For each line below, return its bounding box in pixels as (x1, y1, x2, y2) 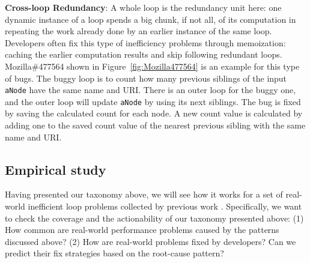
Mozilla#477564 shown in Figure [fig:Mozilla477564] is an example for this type (5, 59, 300, 72)
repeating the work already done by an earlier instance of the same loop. (5, 25, 272, 37)
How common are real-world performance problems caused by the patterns (5, 223, 279, 236)
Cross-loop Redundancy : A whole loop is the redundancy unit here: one (5, 1, 282, 13)
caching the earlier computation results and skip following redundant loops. (5, 48, 282, 61)
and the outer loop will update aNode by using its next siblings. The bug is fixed (5, 95, 301, 107)
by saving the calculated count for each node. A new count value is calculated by (5, 107, 303, 119)
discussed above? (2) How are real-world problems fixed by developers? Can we (5, 235, 296, 247)
